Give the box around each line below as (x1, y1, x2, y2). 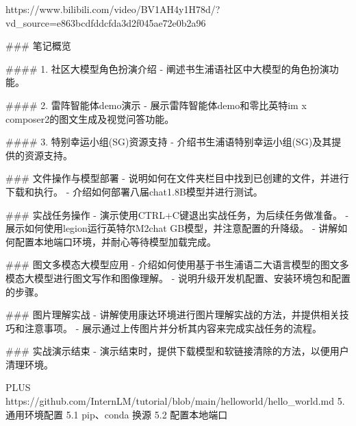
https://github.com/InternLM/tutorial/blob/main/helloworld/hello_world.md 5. (5, 394, 345, 408)
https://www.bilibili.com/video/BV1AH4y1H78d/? (5, 2, 220, 16)
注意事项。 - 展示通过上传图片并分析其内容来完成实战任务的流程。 (24, 320, 322, 335)
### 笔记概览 (5, 38, 71, 53)
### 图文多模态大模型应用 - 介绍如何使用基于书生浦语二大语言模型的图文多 (5, 257, 349, 272)
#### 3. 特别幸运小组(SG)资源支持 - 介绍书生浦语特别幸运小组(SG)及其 (5, 134, 332, 149)
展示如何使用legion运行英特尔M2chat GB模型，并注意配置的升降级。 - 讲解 (5, 221, 338, 235)
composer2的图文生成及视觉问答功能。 (5, 111, 175, 126)
